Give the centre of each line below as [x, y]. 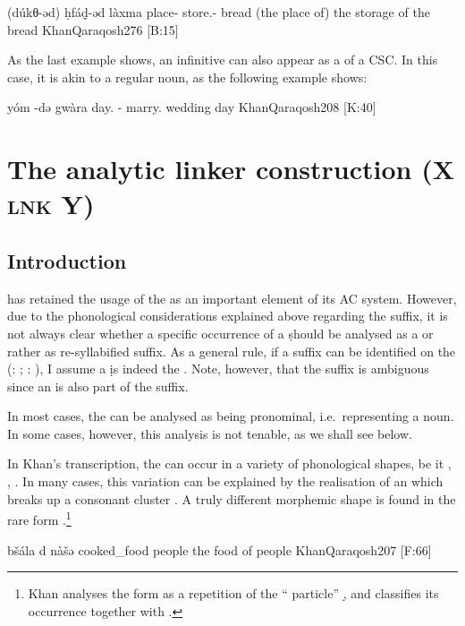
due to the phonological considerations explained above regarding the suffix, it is [228, 316]
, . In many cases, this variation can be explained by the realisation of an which [225, 481]
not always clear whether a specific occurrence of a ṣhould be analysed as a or [220, 333]
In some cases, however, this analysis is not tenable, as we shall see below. [210, 433]
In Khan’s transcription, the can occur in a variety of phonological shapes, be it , [229, 463]
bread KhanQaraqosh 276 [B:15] [93, 29]
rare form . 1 [39, 518]
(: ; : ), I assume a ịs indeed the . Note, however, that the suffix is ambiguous [218, 369]
